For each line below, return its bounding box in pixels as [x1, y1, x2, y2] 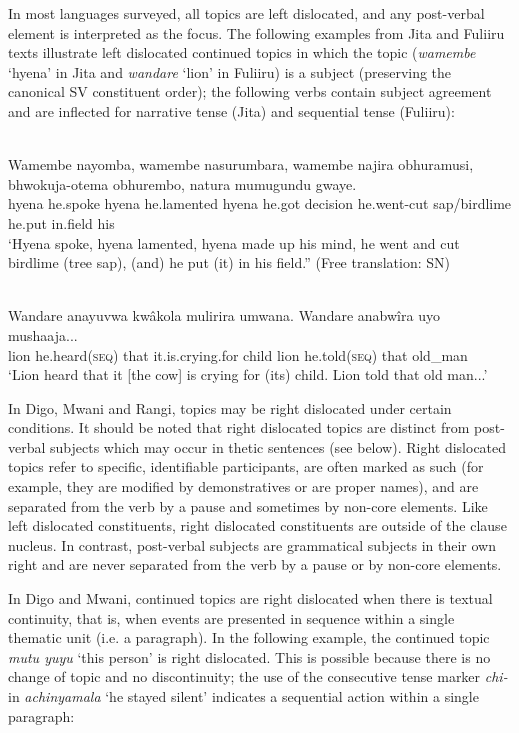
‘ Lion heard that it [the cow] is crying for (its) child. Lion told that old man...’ [8, 364, 488, 385]
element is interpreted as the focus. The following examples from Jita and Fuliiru [8, 22, 505, 43]
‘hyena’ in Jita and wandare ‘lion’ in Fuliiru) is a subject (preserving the [8, 61, 452, 82]
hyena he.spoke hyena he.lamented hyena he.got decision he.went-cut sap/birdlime [8, 193, 512, 214]
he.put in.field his [8, 212, 115, 233]
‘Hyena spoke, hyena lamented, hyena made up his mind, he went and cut [8, 232, 460, 253]
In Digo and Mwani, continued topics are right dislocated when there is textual [8, 588, 493, 609]
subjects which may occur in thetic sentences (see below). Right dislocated [50, 436, 507, 457]
